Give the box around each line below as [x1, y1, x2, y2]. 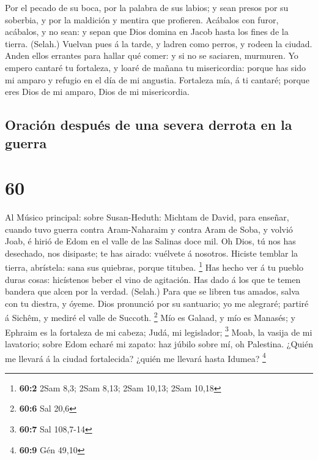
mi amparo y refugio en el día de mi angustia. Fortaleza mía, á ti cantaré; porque [5, 73, 309, 86]
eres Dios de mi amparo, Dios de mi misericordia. [5, 85, 190, 98]
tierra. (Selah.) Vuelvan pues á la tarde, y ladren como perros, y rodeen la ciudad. [5, 37, 312, 50]
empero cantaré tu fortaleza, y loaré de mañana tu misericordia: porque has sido [5, 61, 306, 74]
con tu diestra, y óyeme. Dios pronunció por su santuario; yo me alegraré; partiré [5, 296, 309, 309]
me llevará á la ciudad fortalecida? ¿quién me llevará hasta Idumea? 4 [5, 350, 266, 364]
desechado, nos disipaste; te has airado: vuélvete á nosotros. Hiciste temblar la [5, 246, 298, 259]
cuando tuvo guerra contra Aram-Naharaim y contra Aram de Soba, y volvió [5, 222, 293, 235]
